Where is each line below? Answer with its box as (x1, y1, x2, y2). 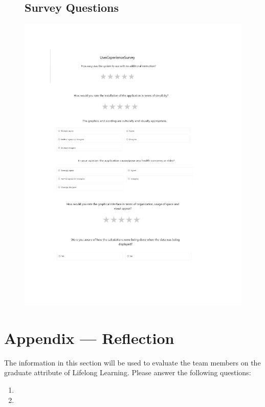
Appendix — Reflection (4, 327, 174, 348)
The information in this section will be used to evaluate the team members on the (4, 357, 261, 368)
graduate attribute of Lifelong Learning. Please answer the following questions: (4, 367, 251, 378)
